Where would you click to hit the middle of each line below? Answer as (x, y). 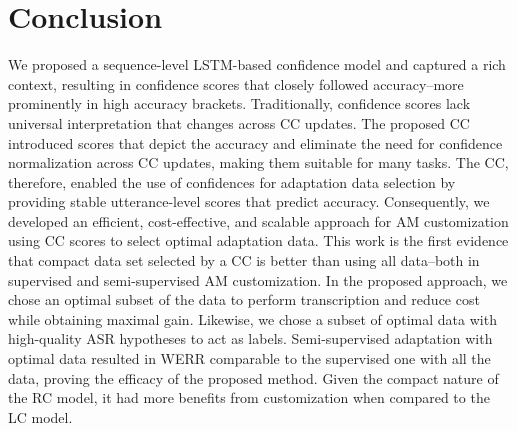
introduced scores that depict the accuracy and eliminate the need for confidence (255, 142)
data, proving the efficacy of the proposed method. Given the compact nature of (253, 377)
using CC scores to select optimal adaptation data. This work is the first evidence (258, 240)
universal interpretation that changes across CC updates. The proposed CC (239, 122)
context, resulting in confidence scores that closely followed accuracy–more (236, 83)
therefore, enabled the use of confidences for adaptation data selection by (232, 181)
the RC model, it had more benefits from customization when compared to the (249, 397)
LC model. (40, 416)
